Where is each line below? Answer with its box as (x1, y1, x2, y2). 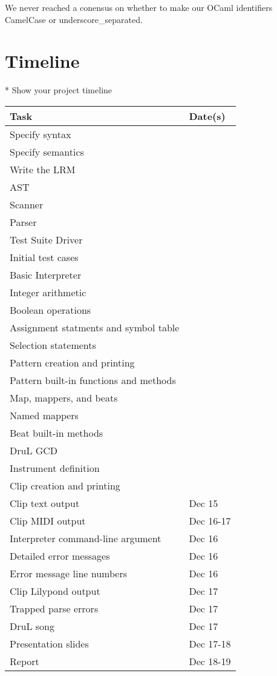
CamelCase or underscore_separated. (5, 13, 143, 25)
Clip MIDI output (10, 513, 86, 528)
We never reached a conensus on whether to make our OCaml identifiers (5, 1, 273, 13)
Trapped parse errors (10, 601, 99, 615)
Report (10, 654, 39, 668)
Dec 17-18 (189, 636, 231, 651)
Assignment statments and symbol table (10, 320, 180, 334)
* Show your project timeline (5, 84, 112, 96)
